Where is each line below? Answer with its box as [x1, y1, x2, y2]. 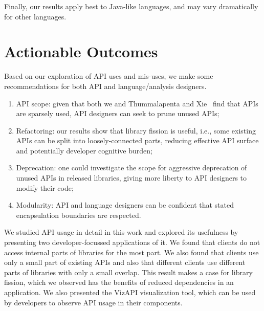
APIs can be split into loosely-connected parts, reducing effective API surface [16, 135, 259, 146]
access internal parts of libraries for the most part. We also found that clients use [4, 247, 259, 257]
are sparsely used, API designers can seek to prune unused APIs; [16, 108, 219, 119]
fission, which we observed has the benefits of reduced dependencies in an [4, 277, 234, 287]
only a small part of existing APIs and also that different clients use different [4, 257, 246, 268]
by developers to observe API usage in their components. [4, 297, 183, 307]
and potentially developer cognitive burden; [16, 145, 152, 155]
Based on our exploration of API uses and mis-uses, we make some [4, 71, 213, 81]
